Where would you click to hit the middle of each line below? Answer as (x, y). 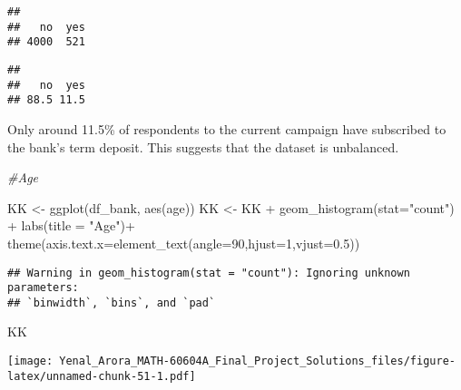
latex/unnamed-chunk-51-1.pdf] (102, 376)
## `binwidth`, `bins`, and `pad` (112, 302)
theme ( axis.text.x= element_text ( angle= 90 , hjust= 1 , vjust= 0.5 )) (184, 243)
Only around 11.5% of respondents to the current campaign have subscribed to (227, 128)
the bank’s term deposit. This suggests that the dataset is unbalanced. (203, 146)
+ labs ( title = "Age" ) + (71, 225)
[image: (30, 361)
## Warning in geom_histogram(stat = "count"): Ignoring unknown (209, 273)
